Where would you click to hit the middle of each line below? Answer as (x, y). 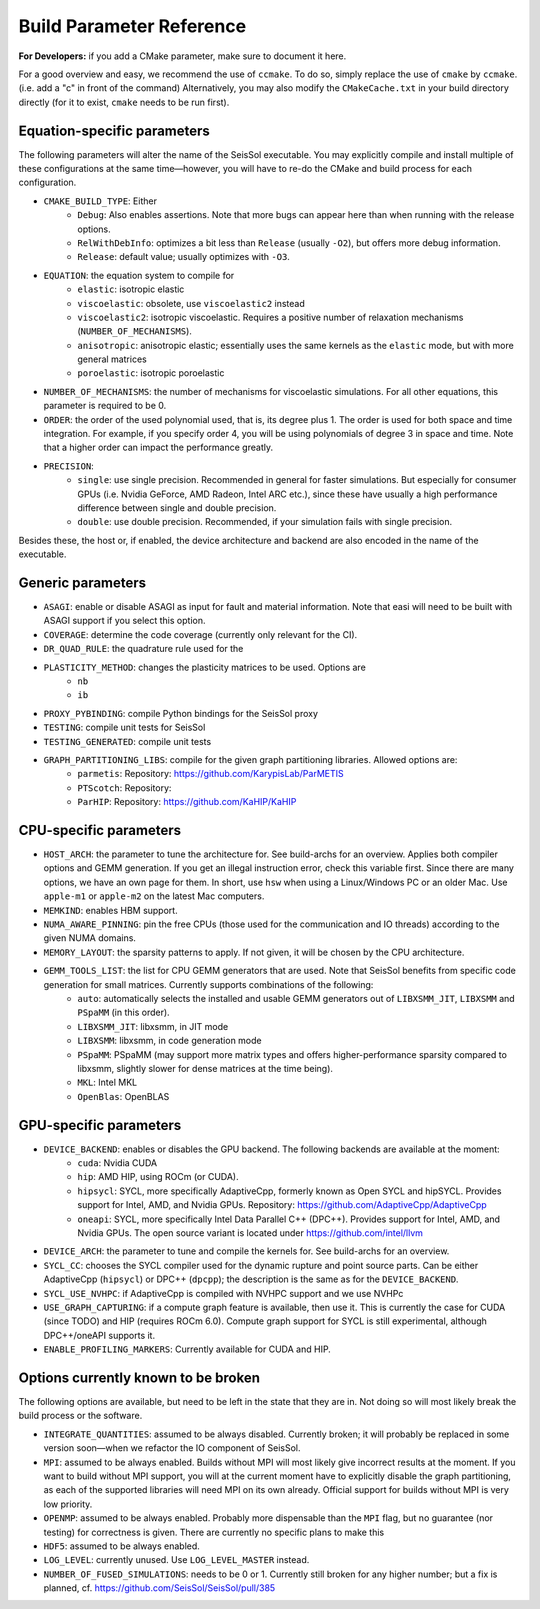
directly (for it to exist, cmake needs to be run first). (124, 102)
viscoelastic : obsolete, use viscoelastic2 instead (191, 303)
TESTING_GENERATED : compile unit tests (127, 741)
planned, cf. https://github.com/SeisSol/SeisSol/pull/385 (159, 1588)
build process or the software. (80, 1416)
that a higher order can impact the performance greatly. (158, 447)
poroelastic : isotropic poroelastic (151, 373)
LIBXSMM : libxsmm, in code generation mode (169, 1041)
